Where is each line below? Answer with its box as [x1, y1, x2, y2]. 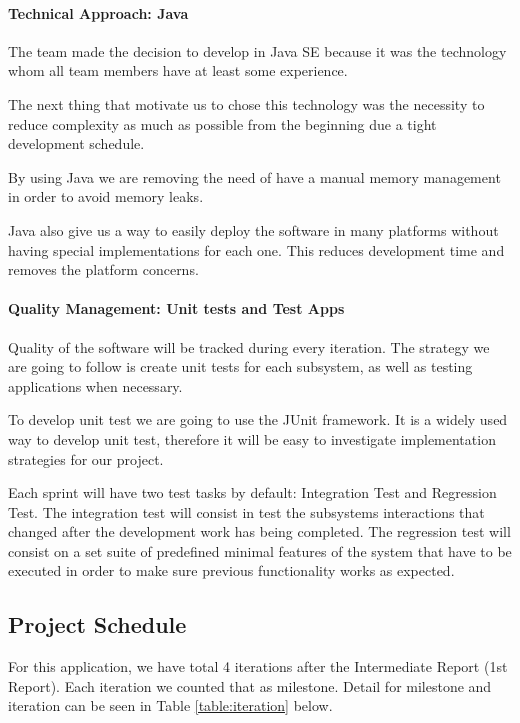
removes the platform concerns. [8, 259, 199, 280]
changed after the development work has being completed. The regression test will [8, 521, 511, 542]
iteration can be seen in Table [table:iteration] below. [8, 695, 333, 716]
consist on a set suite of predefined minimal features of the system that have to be [8, 540, 512, 561]
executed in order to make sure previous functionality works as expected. [8, 560, 455, 581]
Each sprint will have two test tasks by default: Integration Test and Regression [8, 482, 497, 503]
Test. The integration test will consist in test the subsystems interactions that [8, 501, 485, 522]
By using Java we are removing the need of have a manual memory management [8, 166, 501, 187]
